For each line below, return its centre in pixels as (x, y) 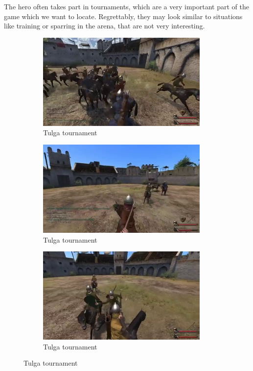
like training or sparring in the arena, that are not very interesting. (104, 26)
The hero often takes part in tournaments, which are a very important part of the (126, 6)
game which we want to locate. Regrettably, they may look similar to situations (123, 16)
